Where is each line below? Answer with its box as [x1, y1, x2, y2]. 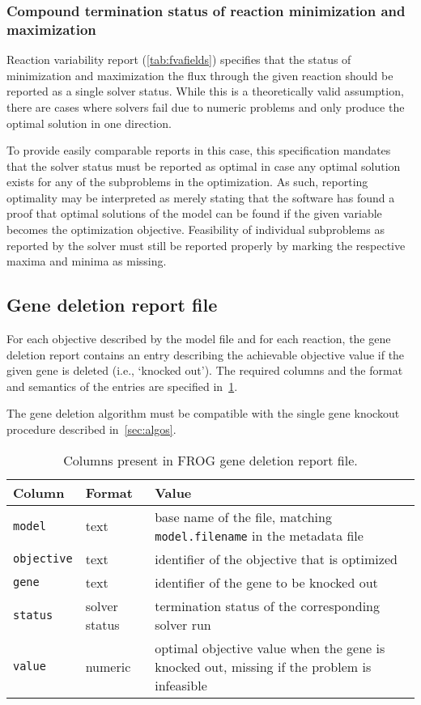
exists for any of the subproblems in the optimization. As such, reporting [6, 173, 368, 190]
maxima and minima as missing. [6, 253, 167, 270]
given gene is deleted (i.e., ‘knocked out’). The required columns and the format [6, 362, 403, 379]
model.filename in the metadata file [155, 525, 364, 545]
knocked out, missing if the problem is [155, 656, 372, 676]
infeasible [155, 675, 207, 694]
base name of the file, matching [155, 507, 332, 526]
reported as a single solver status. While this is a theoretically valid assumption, [6, 83, 404, 100]
